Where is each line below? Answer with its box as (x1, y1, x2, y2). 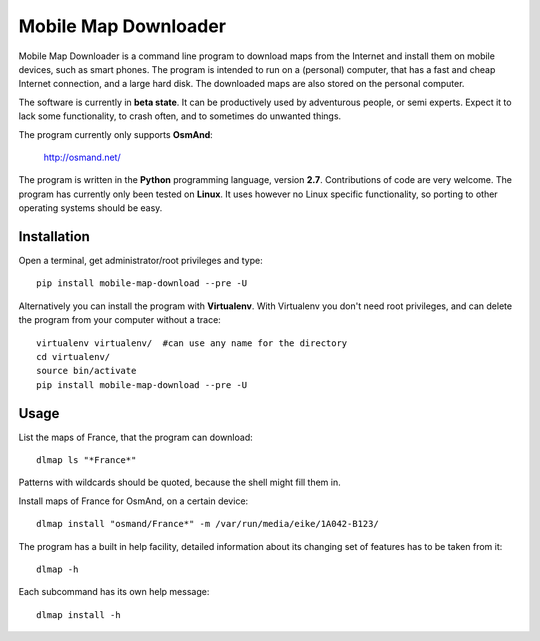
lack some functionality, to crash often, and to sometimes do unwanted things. (18, 110, 342, 122)
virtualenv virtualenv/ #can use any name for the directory (36, 337, 348, 349)
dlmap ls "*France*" (36, 455, 137, 465)
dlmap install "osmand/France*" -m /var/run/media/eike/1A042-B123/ (36, 518, 379, 530)
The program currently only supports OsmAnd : (18, 128, 214, 140)
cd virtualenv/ (36, 351, 111, 362)
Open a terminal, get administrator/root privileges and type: (18, 254, 264, 266)
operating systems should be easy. (18, 202, 163, 214)
